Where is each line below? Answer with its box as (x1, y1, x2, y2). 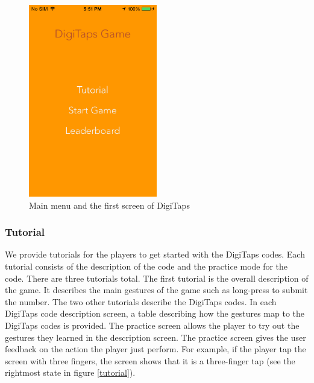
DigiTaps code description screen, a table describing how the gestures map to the (5, 307, 304, 320)
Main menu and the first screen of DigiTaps (29, 198, 190, 211)
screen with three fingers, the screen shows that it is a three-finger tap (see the (5, 354, 295, 367)
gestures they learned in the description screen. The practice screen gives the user (5, 331, 306, 343)
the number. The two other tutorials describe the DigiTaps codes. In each (5, 295, 277, 308)
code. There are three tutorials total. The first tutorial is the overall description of (5, 271, 309, 284)
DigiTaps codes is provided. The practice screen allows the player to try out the (5, 318, 300, 331)
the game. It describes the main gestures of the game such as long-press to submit (5, 283, 308, 296)
